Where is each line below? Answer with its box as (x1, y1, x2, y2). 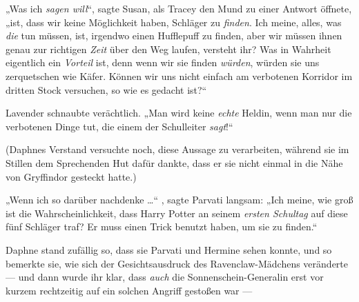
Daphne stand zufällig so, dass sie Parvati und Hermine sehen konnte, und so (6, 242, 332, 256)
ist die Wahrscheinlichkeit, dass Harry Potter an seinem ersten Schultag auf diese (6, 205, 348, 220)
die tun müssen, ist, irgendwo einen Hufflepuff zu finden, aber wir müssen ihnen (6, 28, 342, 43)
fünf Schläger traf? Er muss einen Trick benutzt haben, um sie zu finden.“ (6, 219, 318, 234)
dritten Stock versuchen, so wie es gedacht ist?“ (6, 82, 207, 97)
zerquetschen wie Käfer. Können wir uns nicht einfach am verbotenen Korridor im (6, 68, 353, 83)
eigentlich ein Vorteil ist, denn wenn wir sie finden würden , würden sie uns (6, 55, 320, 70)
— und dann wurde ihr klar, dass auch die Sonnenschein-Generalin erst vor (6, 270, 324, 284)
